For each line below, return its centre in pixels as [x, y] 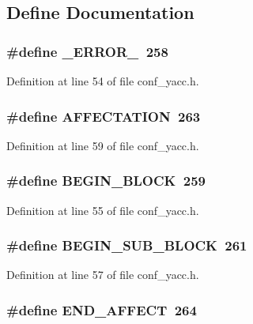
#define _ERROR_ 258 [87, 51]
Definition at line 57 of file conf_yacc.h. [103, 275]
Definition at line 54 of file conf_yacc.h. [103, 81]
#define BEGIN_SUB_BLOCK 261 [127, 245]
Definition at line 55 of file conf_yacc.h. [103, 210]
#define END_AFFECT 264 [102, 309]
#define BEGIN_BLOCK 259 [106, 181]
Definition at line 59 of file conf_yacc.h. [103, 145]
